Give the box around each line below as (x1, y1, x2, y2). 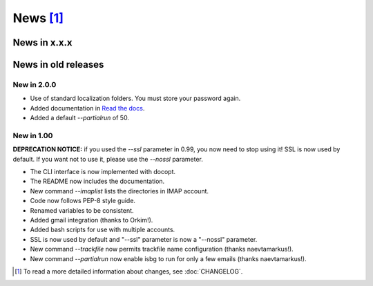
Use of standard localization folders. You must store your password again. (30, 94, 241, 103)
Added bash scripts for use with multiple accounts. (30, 225, 175, 234)
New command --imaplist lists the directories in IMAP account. (30, 187, 209, 195)
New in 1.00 (12, 131, 53, 140)
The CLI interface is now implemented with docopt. (30, 168, 176, 176)
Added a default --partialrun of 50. (30, 114, 129, 122)
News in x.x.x (12, 37, 73, 48)
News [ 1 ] (12, 10, 64, 26)
